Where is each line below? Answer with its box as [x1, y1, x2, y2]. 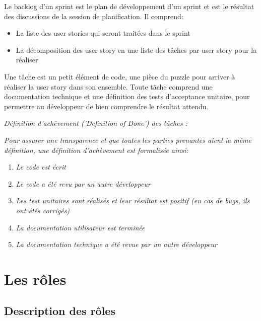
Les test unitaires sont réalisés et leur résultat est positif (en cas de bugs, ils [16, 195, 250, 206]
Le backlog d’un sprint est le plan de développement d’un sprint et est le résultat [4, 1, 254, 11]
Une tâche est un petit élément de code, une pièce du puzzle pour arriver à [4, 71, 235, 82]
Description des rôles [4, 303, 115, 318]
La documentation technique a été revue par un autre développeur [16, 239, 217, 250]
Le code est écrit [16, 162, 66, 172]
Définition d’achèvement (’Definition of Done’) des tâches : [4, 118, 187, 128]
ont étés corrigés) [16, 205, 70, 215]
